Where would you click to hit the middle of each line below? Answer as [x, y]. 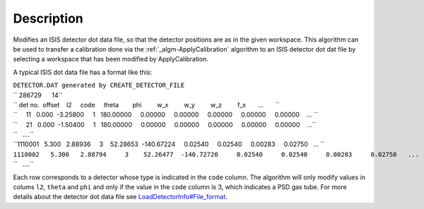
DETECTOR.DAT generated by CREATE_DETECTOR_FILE [99, 85]
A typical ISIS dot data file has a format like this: [82, 72]
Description [48, 18]
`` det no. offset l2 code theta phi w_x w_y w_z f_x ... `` [146, 104]
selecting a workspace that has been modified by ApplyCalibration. [111, 59]
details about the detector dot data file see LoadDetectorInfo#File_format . [120, 197]
